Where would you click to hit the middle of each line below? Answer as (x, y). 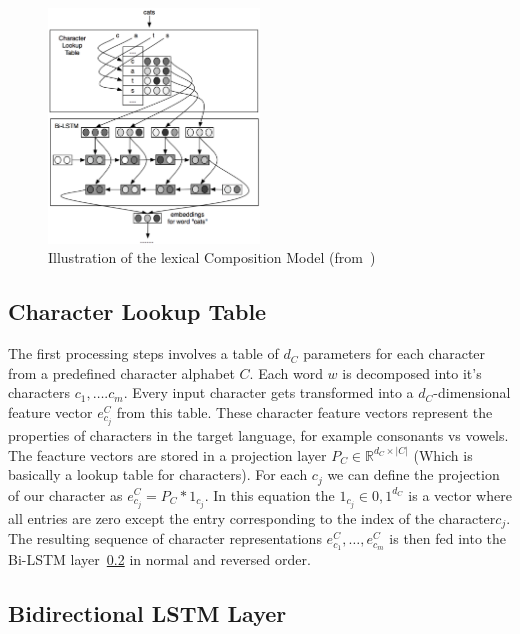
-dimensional (472, 392)
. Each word (286, 372)
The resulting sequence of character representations (165, 538)
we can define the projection (413, 474)
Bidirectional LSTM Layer (147, 612)
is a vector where (460, 494)
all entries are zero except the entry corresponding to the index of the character (252, 517)
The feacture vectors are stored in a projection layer (167, 454)
